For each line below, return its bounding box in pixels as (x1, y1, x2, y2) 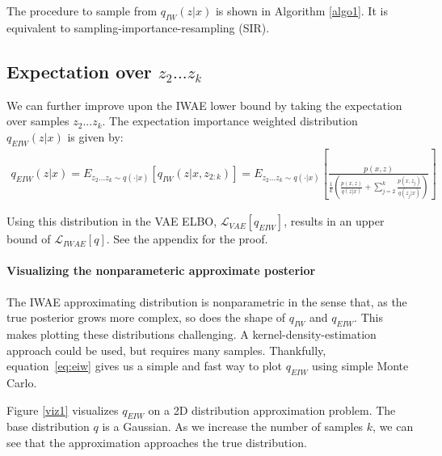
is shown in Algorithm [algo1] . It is (215, 2, 388, 19)
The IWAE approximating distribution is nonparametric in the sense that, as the (6, 293, 407, 310)
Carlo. (6, 374, 37, 391)
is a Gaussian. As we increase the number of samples (102, 418, 364, 435)
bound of (6, 230, 51, 247)
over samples (6, 112, 69, 129)
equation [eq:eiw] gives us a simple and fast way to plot (6, 357, 282, 374)
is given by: (67, 128, 124, 145)
